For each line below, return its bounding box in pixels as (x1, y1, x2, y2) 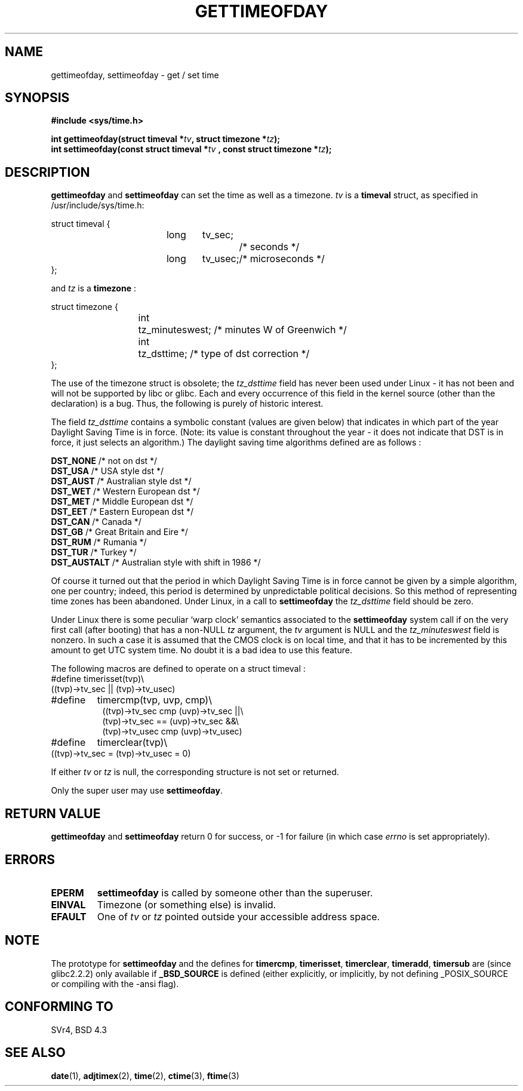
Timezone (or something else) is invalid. (97, 898, 276, 911)
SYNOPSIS (5, 90, 70, 106)
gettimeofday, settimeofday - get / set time (51, 69, 219, 80)
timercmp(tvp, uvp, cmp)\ (97, 694, 212, 706)
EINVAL (51, 898, 86, 911)
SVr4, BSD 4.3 (51, 1024, 107, 1035)
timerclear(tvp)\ (97, 736, 168, 749)
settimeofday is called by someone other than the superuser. (97, 886, 373, 899)
